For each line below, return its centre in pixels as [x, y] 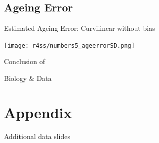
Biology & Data [28, 78]
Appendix [38, 112]
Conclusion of [24, 61]
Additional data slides [37, 136]
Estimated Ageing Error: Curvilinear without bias [79, 28]
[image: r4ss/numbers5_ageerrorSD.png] [69, 45]
